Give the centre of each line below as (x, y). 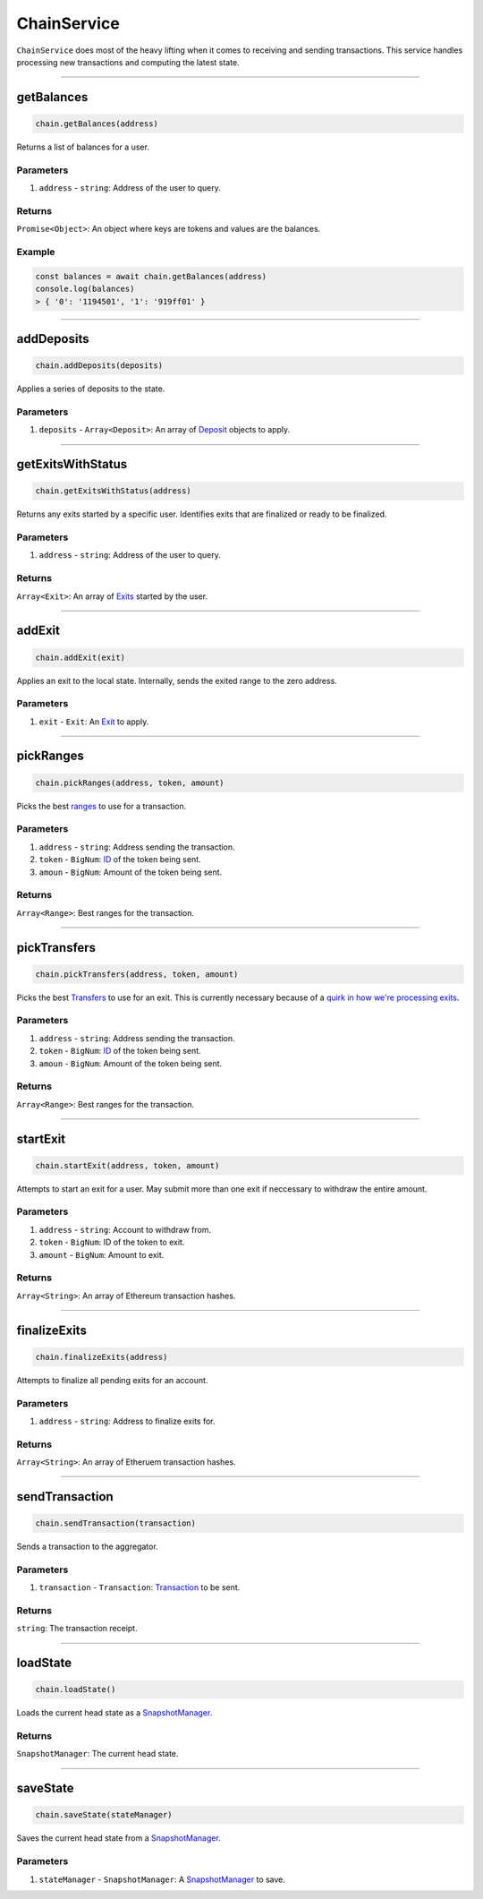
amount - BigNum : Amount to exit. (102, 1254)
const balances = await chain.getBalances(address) (151, 276)
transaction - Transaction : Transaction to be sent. (140, 1587)
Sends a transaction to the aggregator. (87, 1547)
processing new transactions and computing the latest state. (128, 62)
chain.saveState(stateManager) (104, 1815)
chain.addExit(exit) (80, 657)
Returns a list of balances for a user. (83, 147)
